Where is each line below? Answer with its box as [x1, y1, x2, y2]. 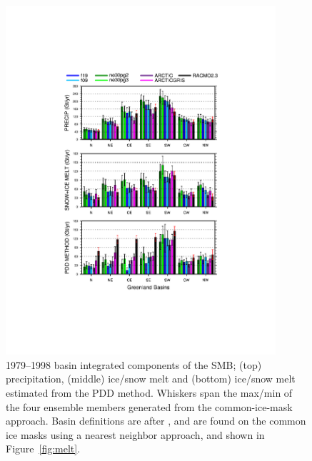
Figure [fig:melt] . [6, 441, 81, 456]
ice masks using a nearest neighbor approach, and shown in [6, 427, 265, 442]
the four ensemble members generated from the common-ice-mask [6, 399, 293, 414]
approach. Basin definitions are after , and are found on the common [6, 413, 306, 428]
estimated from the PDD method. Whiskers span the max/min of [6, 385, 293, 400]
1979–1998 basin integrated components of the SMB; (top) [6, 357, 262, 372]
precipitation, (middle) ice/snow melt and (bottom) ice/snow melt [6, 371, 296, 386]
